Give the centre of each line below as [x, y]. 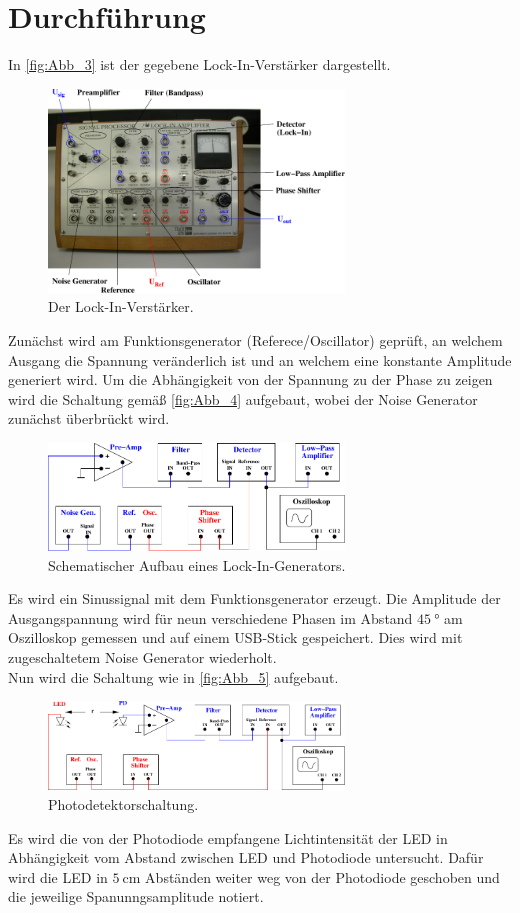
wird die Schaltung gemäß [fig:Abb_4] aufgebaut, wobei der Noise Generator [243, 398]
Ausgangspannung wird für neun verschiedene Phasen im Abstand [210, 617]
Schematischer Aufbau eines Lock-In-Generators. [197, 564]
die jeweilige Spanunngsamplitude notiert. [136, 896]
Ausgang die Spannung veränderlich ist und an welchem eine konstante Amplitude [260, 359]
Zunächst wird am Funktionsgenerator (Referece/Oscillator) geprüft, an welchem [255, 340]
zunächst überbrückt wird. [89, 418]
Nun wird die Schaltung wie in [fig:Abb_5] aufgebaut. [173, 676]
